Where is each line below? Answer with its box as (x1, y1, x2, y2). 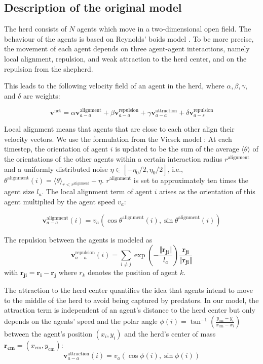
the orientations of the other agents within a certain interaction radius (4, 153, 222, 164)
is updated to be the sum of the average (115, 143, 239, 154)
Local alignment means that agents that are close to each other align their (4, 124, 235, 134)
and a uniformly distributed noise (4, 163, 108, 174)
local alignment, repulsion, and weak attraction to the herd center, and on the (4, 53, 247, 64)
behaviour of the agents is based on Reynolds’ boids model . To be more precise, (4, 33, 254, 44)
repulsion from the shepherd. (4, 63, 93, 74)
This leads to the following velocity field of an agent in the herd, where (4, 80, 224, 91)
